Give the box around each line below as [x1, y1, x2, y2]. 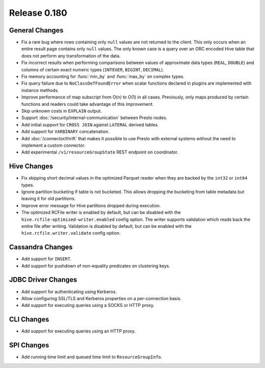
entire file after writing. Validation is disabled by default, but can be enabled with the [21, 223, 192, 229]
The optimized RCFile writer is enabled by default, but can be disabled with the [21, 210, 181, 215]
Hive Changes [9, 162, 53, 171]
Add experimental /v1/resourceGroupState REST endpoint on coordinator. [21, 149, 179, 155]
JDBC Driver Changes [9, 276, 78, 284]
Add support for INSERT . [21, 256, 72, 262]
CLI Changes [9, 315, 49, 324]
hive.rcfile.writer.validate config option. [21, 230, 121, 236]
